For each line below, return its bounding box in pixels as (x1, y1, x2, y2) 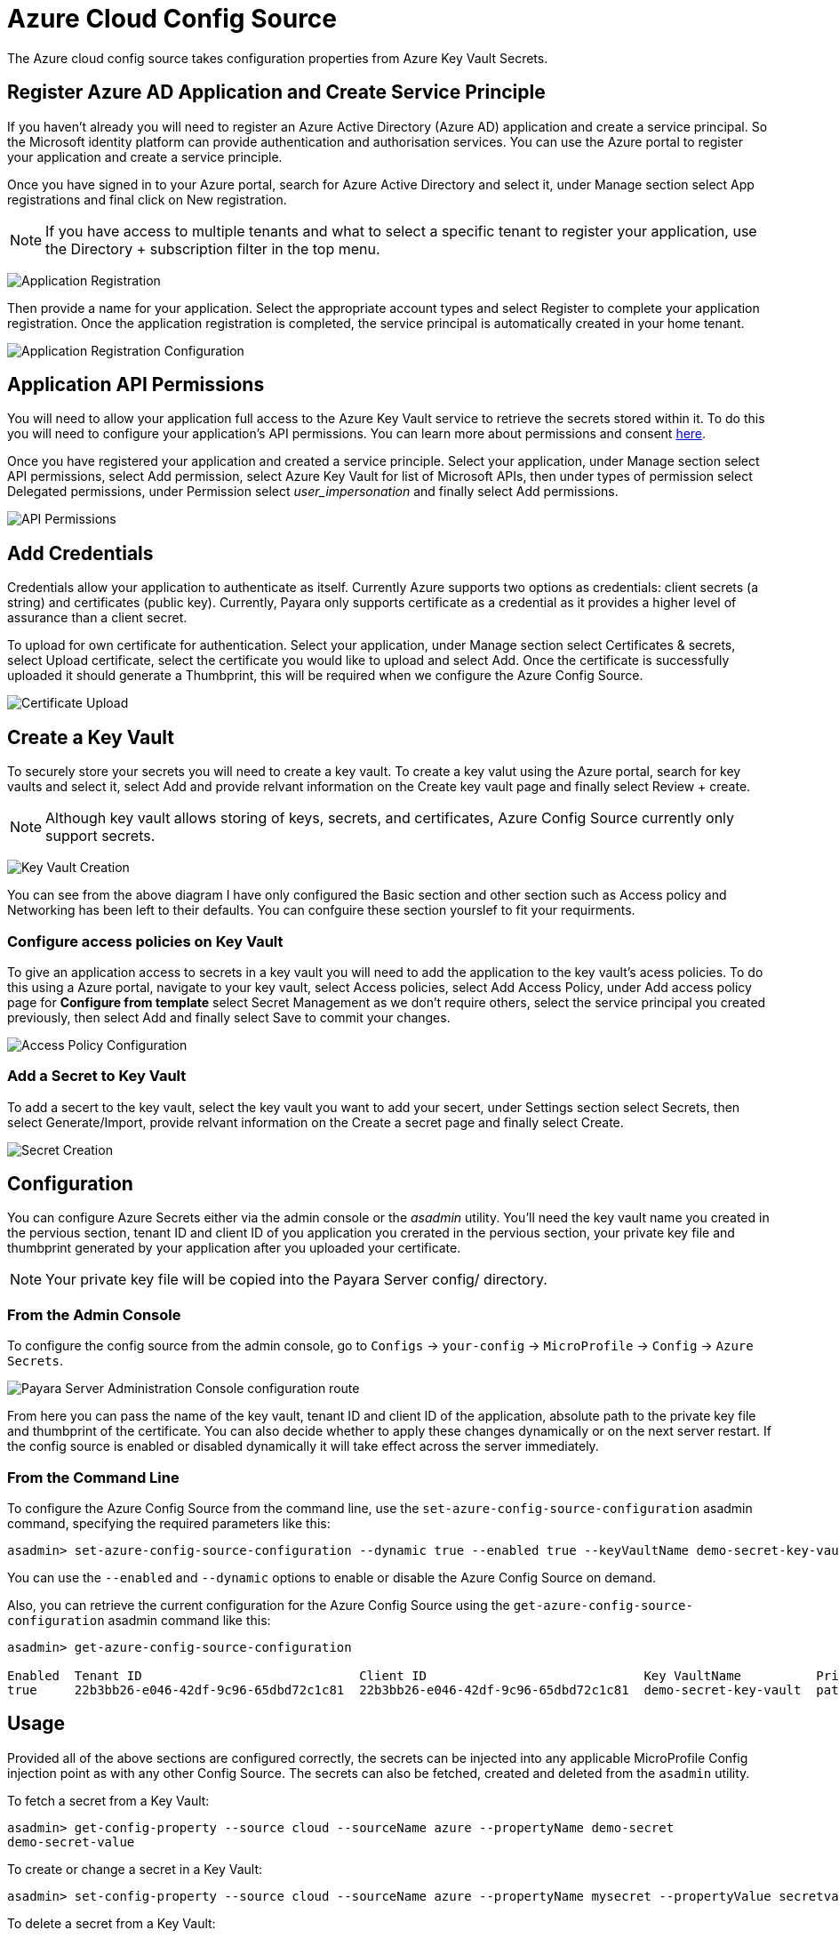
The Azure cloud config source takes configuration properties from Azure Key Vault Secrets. (7, 50, 548, 66)
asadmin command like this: (108, 1612, 271, 1628)
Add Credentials (7, 541, 154, 565)
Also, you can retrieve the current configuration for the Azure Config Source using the (7, 1597, 510, 1613)
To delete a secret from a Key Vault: (7, 1915, 216, 1931)
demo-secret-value (7, 1834, 135, 1849)
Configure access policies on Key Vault (7, 932, 284, 950)
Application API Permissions (7, 373, 265, 396)
